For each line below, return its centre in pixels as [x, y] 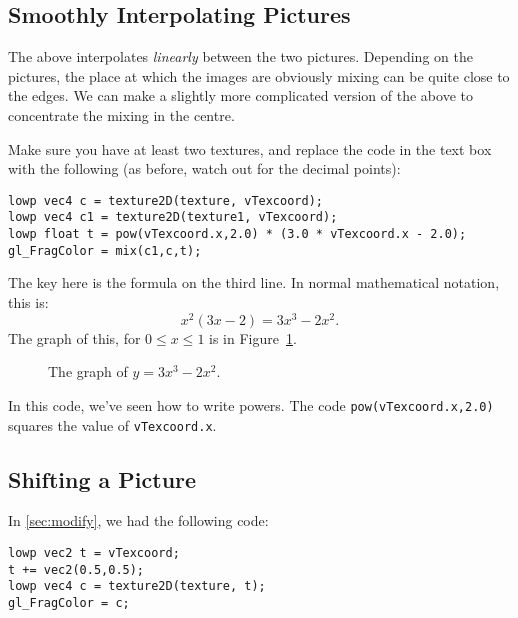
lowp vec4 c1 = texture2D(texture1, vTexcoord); [173, 217]
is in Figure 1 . [253, 337]
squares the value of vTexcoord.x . [112, 424]
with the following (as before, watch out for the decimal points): [204, 168]
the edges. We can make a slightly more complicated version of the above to [240, 95]
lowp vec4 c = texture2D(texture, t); [137, 586]
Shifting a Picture [102, 478]
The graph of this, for [74, 337]
